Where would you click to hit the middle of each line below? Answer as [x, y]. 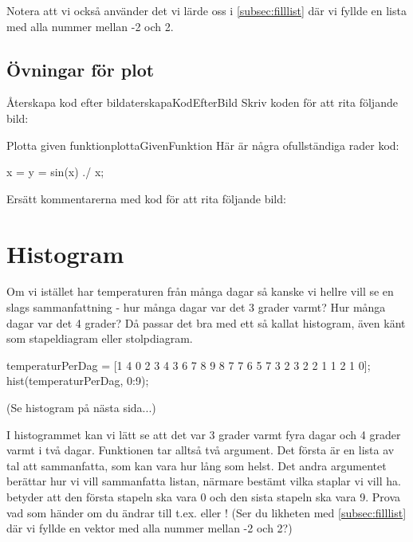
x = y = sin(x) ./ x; [55, 172]
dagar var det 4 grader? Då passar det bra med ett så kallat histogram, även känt [206, 322]
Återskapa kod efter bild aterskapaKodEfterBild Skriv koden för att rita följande [202, 102]
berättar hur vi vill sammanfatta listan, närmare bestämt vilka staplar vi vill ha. [204, 481]
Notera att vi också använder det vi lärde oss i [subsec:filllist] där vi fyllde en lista [206, 10]
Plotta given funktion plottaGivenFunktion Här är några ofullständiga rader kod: [203, 145]
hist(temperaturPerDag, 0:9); [78, 381]
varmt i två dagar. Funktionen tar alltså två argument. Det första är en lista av [201, 450]
